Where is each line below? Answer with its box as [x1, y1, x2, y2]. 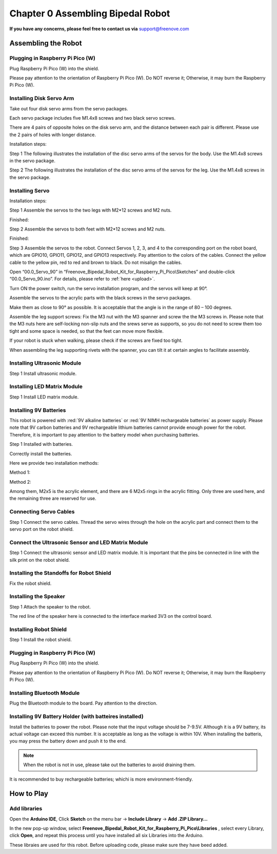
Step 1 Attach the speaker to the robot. [9, 603, 91, 610]
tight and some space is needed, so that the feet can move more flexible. [9, 328, 164, 334]
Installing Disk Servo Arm [9, 95, 74, 102]
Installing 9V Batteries [9, 406, 66, 413]
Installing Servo [9, 187, 50, 194]
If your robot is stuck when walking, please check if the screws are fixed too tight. [9, 337, 183, 344]
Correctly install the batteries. [9, 450, 72, 457]
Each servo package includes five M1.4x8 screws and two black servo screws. [9, 115, 176, 121]
